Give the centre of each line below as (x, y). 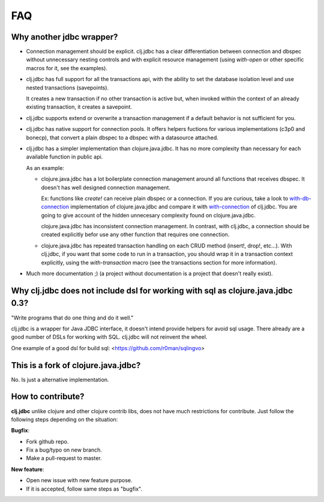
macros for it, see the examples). (67, 68)
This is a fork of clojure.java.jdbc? (76, 365)
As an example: (45, 168)
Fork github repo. (47, 441)
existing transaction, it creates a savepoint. (79, 107)
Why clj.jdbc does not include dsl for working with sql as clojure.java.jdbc (152, 290)
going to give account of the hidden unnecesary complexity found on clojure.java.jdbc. (148, 215)
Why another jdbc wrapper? (64, 37)
